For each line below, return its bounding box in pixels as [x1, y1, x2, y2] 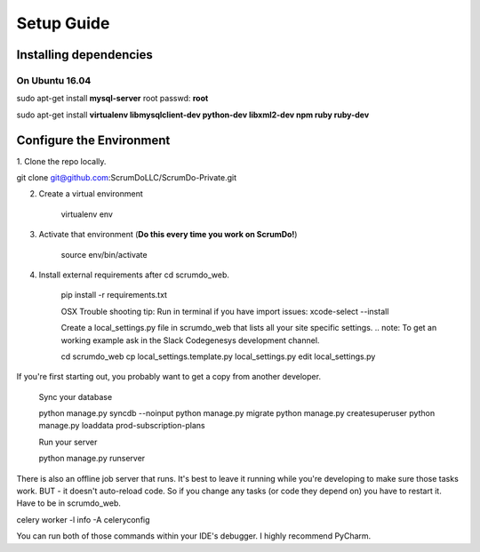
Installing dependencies [16, 47, 153, 62]
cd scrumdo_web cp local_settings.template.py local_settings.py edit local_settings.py [60, 351, 376, 362]
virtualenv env [60, 209, 113, 220]
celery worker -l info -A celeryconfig [16, 514, 150, 524]
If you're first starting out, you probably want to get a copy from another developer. [16, 372, 322, 382]
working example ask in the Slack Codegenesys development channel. [60, 334, 320, 346]
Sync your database [38, 391, 113, 402]
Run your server [38, 436, 98, 447]
